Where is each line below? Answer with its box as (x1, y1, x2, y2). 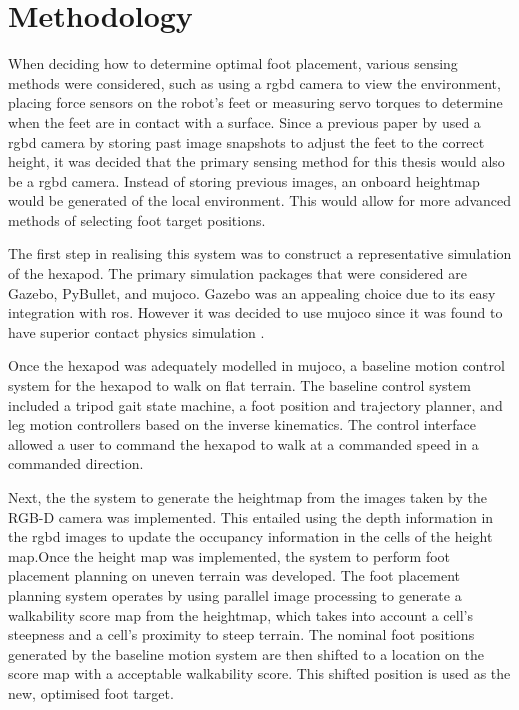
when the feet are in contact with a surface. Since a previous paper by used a (8, 111, 481, 132)
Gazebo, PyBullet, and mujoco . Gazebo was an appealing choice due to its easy (8, 282, 496, 303)
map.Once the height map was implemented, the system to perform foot (8, 545, 451, 566)
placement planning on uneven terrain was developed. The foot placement (8, 565, 461, 586)
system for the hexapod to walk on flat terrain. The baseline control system (8, 375, 471, 396)
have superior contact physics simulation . (8, 321, 265, 342)
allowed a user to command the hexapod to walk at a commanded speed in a (8, 433, 479, 454)
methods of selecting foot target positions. (8, 209, 266, 230)
